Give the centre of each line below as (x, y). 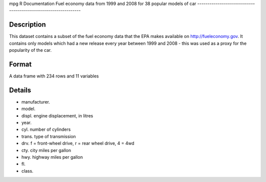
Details (20, 90)
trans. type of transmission (49, 136)
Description (28, 25)
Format (20, 64)
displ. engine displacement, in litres (57, 115)
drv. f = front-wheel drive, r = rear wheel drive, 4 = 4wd (78, 144)
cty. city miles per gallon (46, 150)
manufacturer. (36, 102)
